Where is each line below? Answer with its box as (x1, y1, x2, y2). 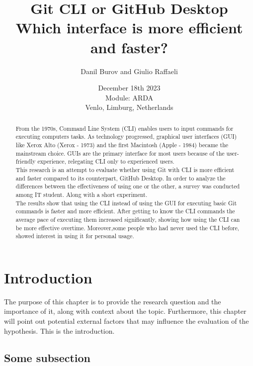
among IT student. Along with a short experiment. (15, 190, 148, 198)
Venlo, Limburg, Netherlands (85, 102, 173, 112)
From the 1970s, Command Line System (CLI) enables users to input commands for (15, 124, 234, 132)
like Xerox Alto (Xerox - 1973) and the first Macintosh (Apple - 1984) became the (15, 140, 229, 149)
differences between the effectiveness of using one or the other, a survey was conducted (15, 182, 240, 190)
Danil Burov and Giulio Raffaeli (81, 66, 178, 76)
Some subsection (4, 350, 91, 365)
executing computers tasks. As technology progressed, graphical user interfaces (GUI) (15, 132, 237, 141)
